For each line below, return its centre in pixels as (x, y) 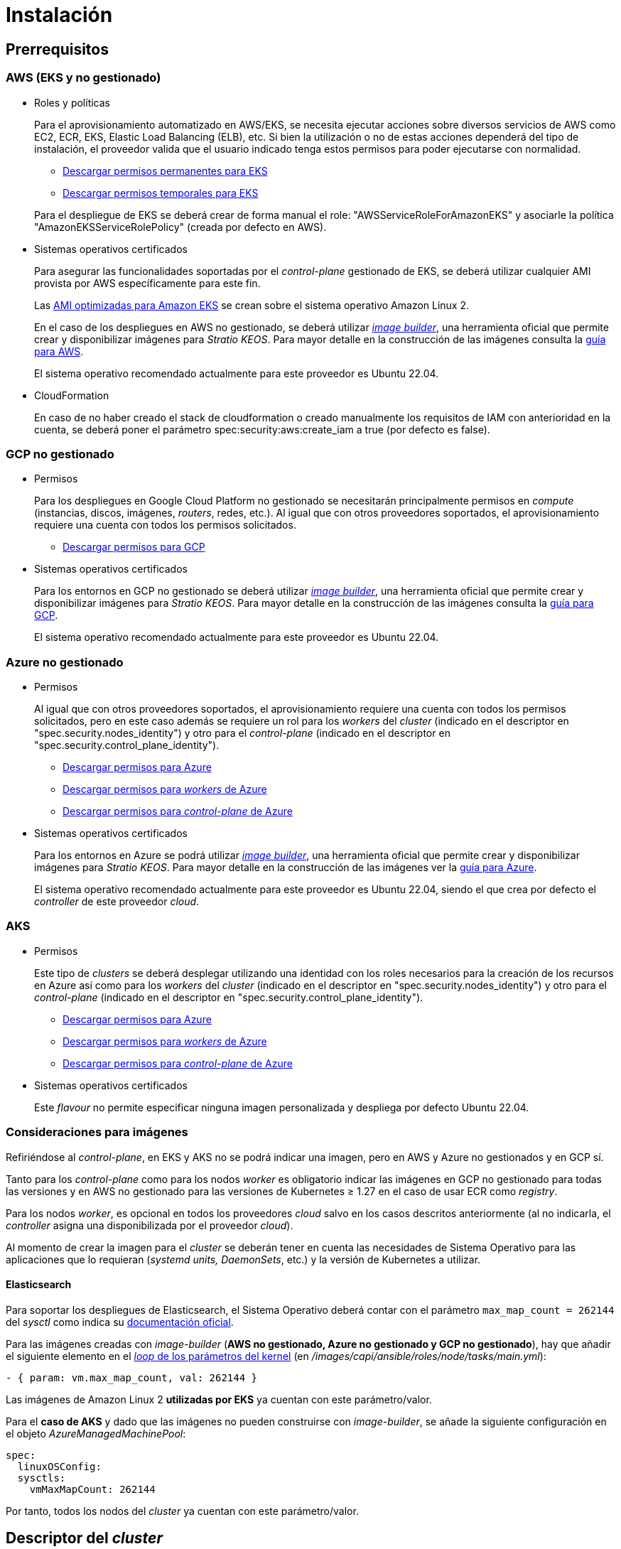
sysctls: (42, 1478)
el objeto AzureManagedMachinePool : (96, 1433)
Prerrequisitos (57, 49)
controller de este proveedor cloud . (117, 902)
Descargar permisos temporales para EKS (161, 193)
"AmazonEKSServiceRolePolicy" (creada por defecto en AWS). (180, 227)
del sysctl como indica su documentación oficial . (120, 1322)
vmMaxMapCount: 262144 (92, 1489)
